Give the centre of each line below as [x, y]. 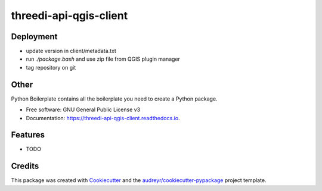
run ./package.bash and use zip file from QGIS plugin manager [103, 59]
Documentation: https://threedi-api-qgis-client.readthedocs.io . [103, 118]
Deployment [34, 37]
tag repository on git [51, 67]
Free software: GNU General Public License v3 [83, 109]
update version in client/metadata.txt [71, 51]
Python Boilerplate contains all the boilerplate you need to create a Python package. [114, 99]
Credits [25, 166]
